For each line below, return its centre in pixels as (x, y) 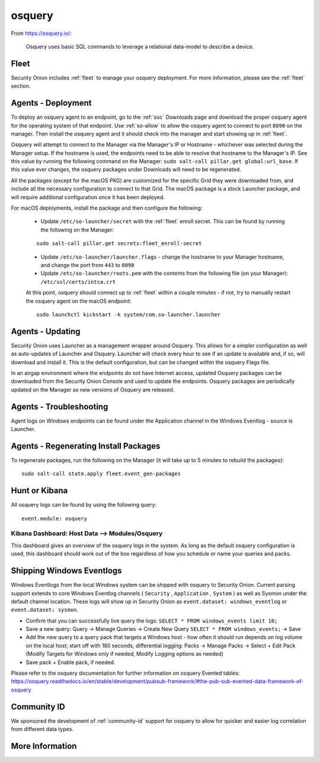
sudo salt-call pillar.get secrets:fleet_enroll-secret (119, 244)
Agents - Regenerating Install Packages (86, 446)
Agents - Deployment (51, 103)
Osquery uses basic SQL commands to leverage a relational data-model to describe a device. (140, 46)
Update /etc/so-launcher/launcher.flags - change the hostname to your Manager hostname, (162, 257)
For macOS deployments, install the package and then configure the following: (107, 208)
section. (21, 86)
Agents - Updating (46, 331)
